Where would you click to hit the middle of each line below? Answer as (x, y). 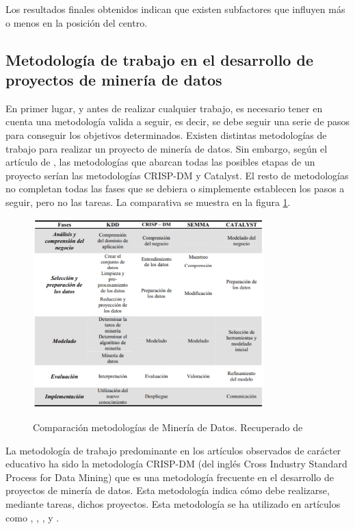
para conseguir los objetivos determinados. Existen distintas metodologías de (166, 134)
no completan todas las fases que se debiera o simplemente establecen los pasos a (175, 189)
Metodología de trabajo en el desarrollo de (159, 59)
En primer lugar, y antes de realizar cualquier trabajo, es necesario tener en (164, 108)
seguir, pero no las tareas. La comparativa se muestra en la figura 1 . (148, 202)
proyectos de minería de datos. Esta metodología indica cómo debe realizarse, (168, 490)
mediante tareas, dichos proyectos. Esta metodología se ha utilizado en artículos (173, 503)
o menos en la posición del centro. (77, 22)
